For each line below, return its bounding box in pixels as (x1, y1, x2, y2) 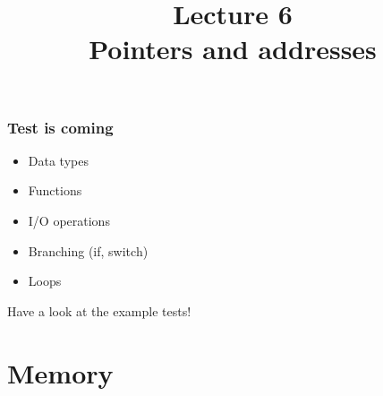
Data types (28, 151, 89, 169)
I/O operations (28, 211, 110, 230)
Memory (7, 354, 114, 391)
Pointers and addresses (89, 30, 377, 67)
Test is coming (7, 116, 114, 138)
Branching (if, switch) (28, 241, 149, 260)
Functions (28, 181, 82, 200)
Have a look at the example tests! (7, 301, 191, 320)
